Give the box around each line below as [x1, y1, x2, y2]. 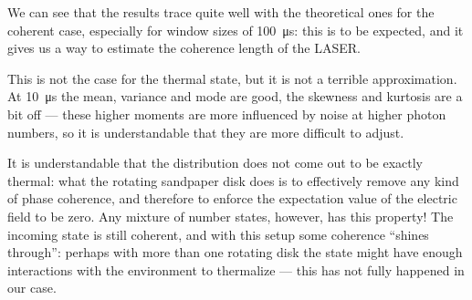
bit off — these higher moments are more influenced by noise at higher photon [7, 104, 446, 123]
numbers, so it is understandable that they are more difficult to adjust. [7, 122, 404, 141]
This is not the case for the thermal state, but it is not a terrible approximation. [7, 68, 457, 88]
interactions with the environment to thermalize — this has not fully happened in [7, 260, 465, 279]
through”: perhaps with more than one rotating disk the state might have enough [7, 243, 463, 262]
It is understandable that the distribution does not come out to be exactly [7, 153, 424, 172]
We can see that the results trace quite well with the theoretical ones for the [7, 3, 435, 21]
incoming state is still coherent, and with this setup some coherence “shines [7, 224, 429, 243]
